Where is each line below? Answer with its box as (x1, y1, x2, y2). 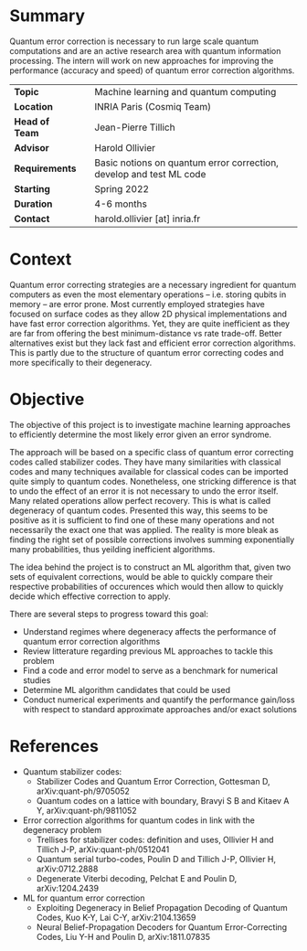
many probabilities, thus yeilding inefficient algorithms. (9, 543, 216, 554)
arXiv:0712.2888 (36, 863, 99, 874)
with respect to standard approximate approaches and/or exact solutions (22, 703, 297, 714)
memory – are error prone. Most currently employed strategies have (9, 298, 265, 309)
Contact (14, 212, 50, 225)
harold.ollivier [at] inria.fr (94, 212, 201, 225)
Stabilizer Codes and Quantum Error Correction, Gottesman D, (36, 775, 270, 786)
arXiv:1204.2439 (36, 882, 99, 893)
